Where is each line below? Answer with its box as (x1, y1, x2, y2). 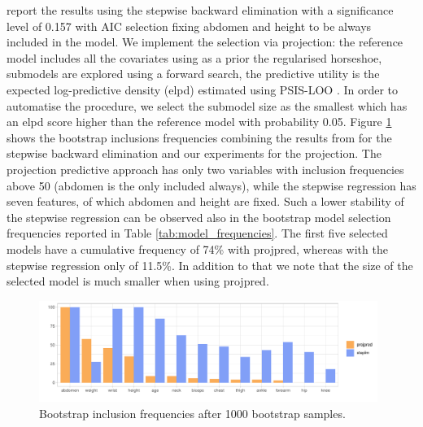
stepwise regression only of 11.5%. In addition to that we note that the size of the (7, 256, 413, 273)
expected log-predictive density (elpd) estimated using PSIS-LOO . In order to (7, 81, 399, 98)
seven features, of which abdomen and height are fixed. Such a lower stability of (7, 193, 404, 210)
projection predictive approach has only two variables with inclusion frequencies (7, 160, 404, 177)
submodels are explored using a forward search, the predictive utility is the (7, 65, 380, 82)
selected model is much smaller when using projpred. (7, 272, 269, 290)
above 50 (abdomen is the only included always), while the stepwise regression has (7, 176, 416, 194)
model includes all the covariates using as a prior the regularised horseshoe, (7, 49, 382, 66)
